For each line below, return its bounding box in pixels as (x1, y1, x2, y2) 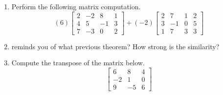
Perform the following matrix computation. (11, 1, 141, 11)
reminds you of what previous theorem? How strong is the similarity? (11, 41, 220, 51)
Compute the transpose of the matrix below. (11, 57, 145, 68)
